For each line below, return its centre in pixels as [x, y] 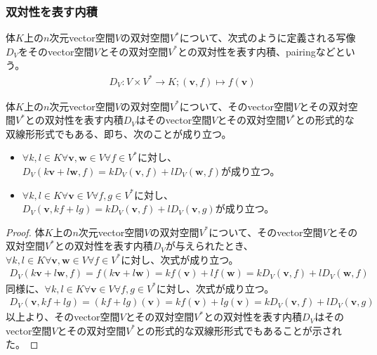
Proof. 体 [25, 232]
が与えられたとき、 [209, 246]
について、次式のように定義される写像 [267, 38]
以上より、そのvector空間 [63, 317]
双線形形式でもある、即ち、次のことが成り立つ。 [119, 133]
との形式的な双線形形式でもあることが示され [239, 330]
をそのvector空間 [56, 51]
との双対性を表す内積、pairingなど [257, 51]
